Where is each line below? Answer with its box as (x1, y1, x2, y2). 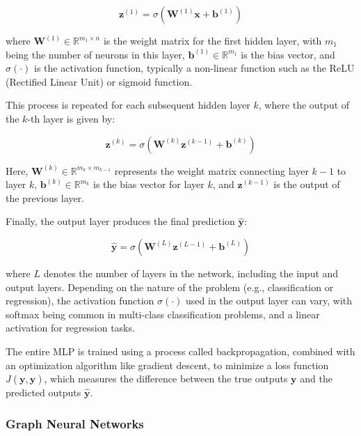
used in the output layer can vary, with (186, 293, 353, 308)
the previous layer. (6, 190, 84, 205)
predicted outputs (6, 385, 81, 400)
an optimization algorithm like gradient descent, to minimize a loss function (6, 357, 329, 372)
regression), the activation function (6, 293, 154, 308)
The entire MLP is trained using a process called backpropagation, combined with (6, 343, 355, 358)
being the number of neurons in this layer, (6, 47, 185, 61)
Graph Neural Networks (6, 414, 144, 432)
